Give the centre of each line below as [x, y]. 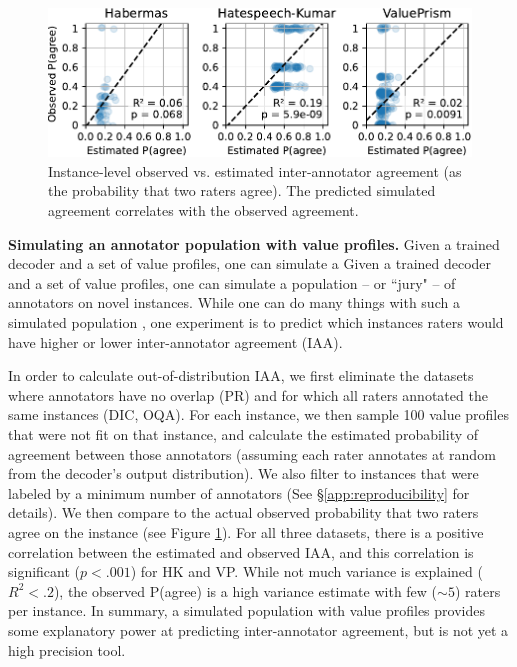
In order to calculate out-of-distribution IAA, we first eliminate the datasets [241, 375]
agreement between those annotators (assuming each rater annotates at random [252, 453]
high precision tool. [67, 649]
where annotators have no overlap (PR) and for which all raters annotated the [248, 394]
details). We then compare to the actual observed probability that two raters [243, 512]
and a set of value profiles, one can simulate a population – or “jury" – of [232, 282]
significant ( [44, 571]
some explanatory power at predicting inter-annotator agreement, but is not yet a [258, 629]
